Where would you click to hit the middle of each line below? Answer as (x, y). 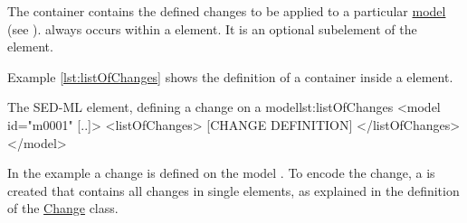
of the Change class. (63, 208)
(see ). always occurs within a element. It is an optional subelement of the (212, 28)
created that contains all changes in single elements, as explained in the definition (233, 190)
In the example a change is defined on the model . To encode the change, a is (221, 173)
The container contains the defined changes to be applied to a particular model (227, 11)
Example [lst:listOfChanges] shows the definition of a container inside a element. (230, 76)
